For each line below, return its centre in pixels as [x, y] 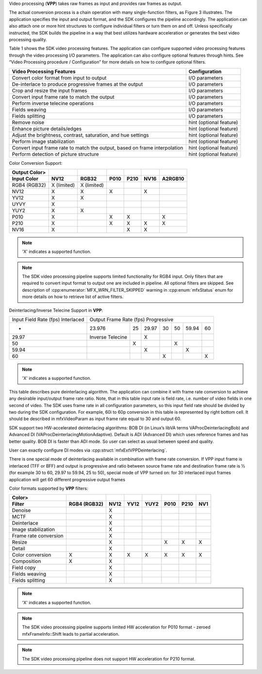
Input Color [25, 178]
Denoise [21, 510]
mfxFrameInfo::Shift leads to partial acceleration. [71, 634]
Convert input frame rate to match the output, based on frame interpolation [98, 148]
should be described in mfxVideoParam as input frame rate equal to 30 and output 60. [95, 419]
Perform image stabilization [43, 141]
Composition [26, 561]
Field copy [24, 568]
